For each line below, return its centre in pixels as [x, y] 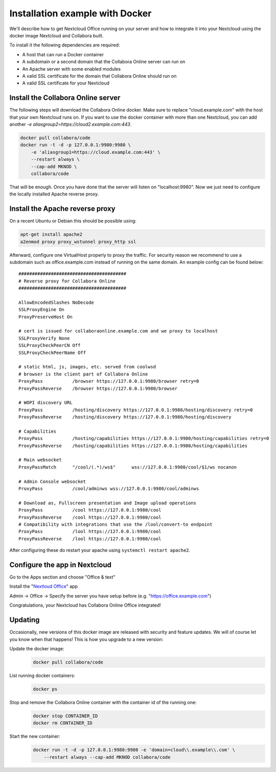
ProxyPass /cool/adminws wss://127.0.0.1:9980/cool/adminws [109, 489]
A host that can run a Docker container [63, 54]
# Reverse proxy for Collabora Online [67, 281]
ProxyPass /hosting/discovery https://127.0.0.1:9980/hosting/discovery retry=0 [136, 410]
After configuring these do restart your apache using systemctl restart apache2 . [100, 550]
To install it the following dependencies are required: [65, 45]
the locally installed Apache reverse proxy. [54, 194]
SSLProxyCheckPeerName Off [52, 352]
